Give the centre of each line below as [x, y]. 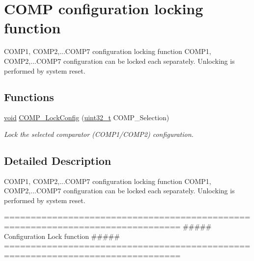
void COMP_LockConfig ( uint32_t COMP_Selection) [87, 117]
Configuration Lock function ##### [62, 236]
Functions [29, 97]
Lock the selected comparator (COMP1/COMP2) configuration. [99, 134]
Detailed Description [58, 160]
